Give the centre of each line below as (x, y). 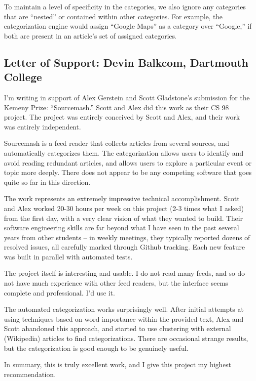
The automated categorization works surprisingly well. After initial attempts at (124, 309)
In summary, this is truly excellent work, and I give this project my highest (118, 364)
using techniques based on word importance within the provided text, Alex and (124, 318)
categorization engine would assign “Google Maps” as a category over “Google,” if (128, 26)
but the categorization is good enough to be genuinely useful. (96, 348)
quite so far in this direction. (47, 182)
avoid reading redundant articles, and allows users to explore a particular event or (128, 162)
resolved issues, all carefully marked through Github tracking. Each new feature (125, 247)
